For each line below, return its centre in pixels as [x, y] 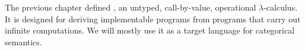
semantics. [23, 41]
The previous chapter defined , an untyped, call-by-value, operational [131, 7]
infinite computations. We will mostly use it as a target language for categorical [150, 30]
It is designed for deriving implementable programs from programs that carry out [153, 19]
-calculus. [281, 7]
